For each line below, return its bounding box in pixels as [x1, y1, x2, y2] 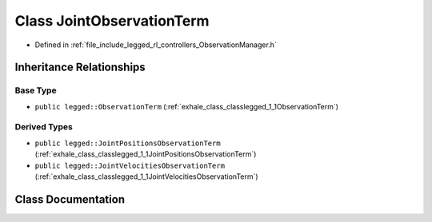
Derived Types [14, 121, 74, 133]
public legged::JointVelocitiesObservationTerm [34, 161, 226, 170]
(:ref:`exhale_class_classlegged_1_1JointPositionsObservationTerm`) [34, 149, 257, 159]
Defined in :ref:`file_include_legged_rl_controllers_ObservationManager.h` [34, 40, 278, 50]
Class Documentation [14, 192, 126, 206]
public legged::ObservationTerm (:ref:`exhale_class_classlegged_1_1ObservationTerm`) [34, 101, 339, 111]
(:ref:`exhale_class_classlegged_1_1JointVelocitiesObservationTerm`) [34, 172, 259, 181]
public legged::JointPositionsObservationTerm [34, 138, 221, 148]
